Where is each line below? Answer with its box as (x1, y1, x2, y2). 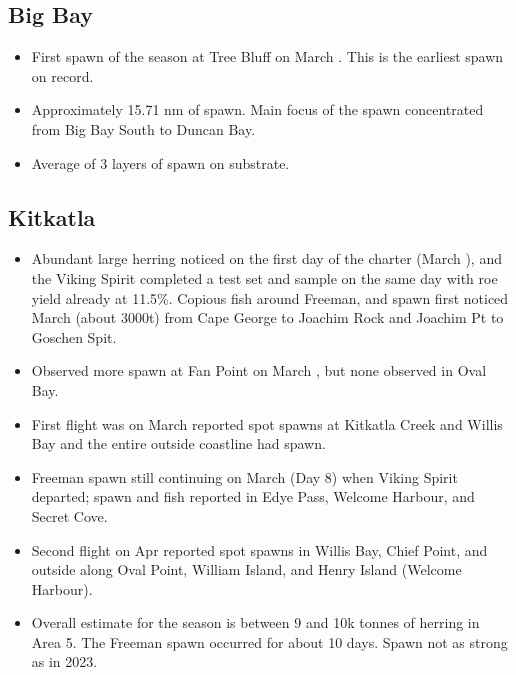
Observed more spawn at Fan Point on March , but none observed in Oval (31, 360, 487, 381)
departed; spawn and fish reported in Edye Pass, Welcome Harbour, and (31, 486, 475, 507)
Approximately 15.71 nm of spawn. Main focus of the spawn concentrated (31, 99, 484, 120)
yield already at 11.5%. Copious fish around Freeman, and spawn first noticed (31, 287, 509, 308)
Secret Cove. (31, 505, 108, 526)
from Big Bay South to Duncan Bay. (31, 118, 256, 139)
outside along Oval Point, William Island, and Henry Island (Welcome (31, 559, 462, 580)
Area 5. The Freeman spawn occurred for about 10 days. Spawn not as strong (31, 631, 508, 652)
